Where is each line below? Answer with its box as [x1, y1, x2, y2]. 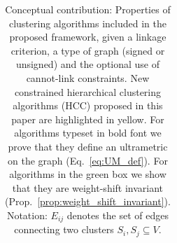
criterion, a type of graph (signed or [10, 43, 165, 57]
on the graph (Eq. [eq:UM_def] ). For [8, 153, 168, 167]
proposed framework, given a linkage [9, 29, 167, 44]
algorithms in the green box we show [9, 167, 167, 181]
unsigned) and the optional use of [15, 57, 160, 71]
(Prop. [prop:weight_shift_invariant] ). [5, 194, 171, 209]
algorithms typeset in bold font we [14, 125, 162, 140]
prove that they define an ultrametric [8, 139, 168, 153]
